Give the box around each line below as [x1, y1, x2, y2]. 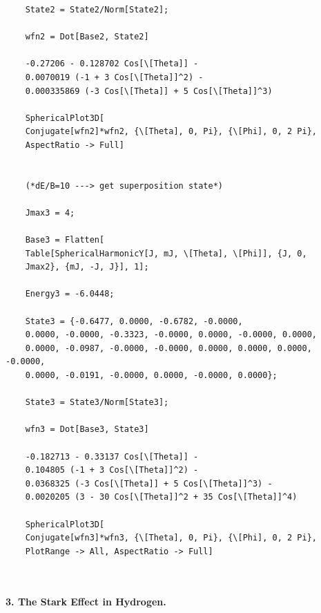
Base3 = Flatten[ [25, 235, 105, 245]
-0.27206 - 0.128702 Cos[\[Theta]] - [25, 59, 199, 69]
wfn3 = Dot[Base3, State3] [25, 424, 149, 435]
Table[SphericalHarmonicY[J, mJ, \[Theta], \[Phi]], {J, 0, [25, 248, 307, 258]
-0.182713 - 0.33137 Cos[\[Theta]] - [25, 451, 199, 462]
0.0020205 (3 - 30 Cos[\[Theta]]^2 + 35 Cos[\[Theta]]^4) [25, 492, 298, 502]
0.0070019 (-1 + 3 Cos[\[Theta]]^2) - [25, 72, 204, 82]
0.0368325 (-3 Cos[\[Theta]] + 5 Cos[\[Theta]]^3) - [25, 478, 273, 489]
